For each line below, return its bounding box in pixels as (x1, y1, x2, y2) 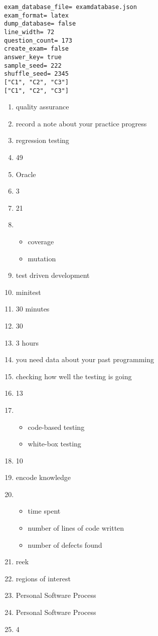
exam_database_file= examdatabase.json (4, 4, 137, 11)
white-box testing (28, 438, 81, 449)
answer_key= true (4, 53, 62, 61)
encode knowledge (16, 472, 71, 483)
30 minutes (16, 303, 50, 314)
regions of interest (16, 573, 71, 583)
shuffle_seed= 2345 (4, 70, 69, 78)
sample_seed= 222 (4, 62, 62, 69)
